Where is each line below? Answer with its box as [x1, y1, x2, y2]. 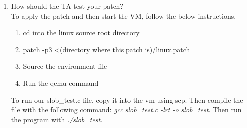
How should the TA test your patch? [11, 1, 123, 11]
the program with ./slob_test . [11, 114, 103, 124]
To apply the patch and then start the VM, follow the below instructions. [11, 10, 236, 21]
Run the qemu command [23, 77, 99, 88]
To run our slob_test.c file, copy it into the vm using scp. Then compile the [11, 94, 243, 105]
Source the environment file [23, 61, 107, 71]
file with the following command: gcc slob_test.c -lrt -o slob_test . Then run [11, 104, 242, 115]
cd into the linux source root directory [23, 27, 140, 38]
